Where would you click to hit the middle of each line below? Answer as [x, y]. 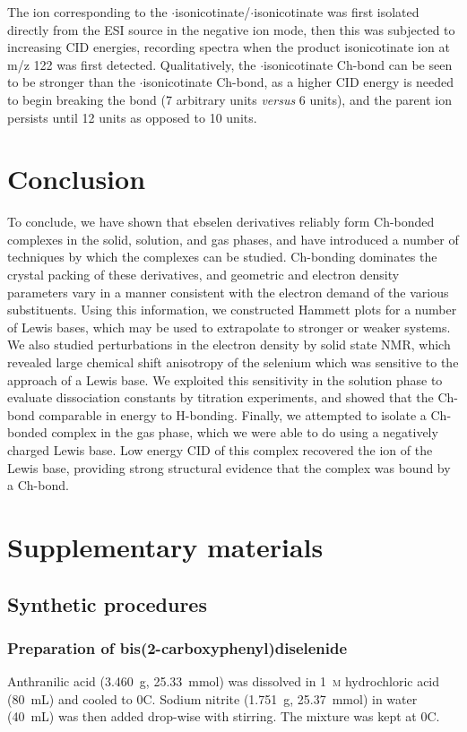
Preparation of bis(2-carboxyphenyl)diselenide [177, 647]
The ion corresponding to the [87, 12]
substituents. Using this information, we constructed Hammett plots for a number [232, 310]
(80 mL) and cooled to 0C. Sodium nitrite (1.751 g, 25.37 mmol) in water [212, 698]
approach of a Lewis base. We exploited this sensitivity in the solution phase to [225, 379]
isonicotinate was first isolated [337, 12]
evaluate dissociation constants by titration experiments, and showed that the [221, 397]
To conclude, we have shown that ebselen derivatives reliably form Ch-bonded [221, 222]
